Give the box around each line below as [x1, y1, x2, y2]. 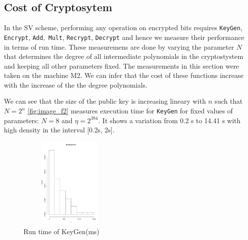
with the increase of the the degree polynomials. [4, 79, 147, 90]
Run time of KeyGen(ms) [23, 226, 100, 236]
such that [214, 96, 243, 106]
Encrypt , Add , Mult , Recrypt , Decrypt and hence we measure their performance [4, 32, 245, 42]
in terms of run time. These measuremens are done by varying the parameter [4, 41, 234, 52]
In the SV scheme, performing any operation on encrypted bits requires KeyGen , [4, 22, 243, 33]
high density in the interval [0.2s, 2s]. [4, 125, 115, 135]
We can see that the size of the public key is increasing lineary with [4, 96, 206, 106]
